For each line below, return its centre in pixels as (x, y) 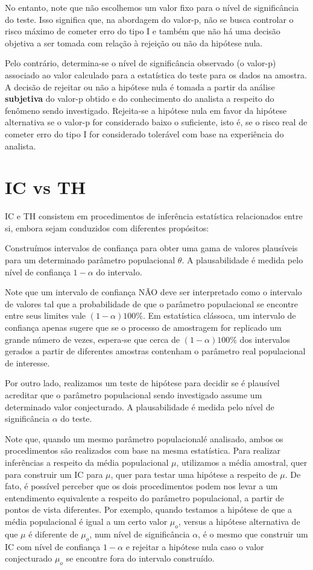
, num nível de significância (140, 534)
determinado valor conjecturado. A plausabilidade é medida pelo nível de (140, 406)
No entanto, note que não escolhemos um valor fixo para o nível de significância (152, 7)
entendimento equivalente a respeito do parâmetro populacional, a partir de (144, 497)
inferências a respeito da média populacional (87, 462)
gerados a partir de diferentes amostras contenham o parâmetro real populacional (155, 351)
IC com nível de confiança (53, 546)
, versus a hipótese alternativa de (239, 521)
